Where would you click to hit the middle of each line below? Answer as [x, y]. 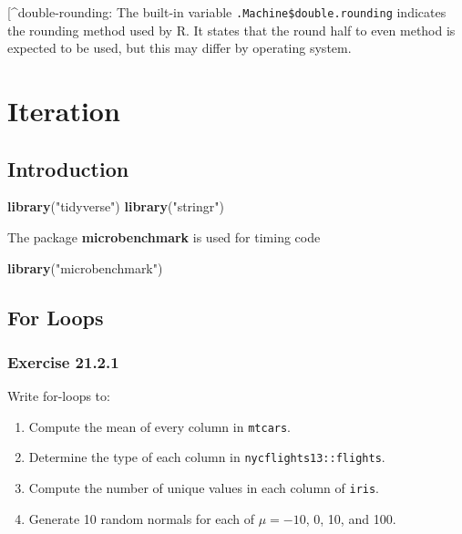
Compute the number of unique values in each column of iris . [204, 488]
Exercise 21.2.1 [63, 361]
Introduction [68, 168]
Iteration [64, 111]
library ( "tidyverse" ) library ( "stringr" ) [116, 206]
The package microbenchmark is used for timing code [164, 237]
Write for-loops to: [59, 396]
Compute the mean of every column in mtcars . [160, 426]
